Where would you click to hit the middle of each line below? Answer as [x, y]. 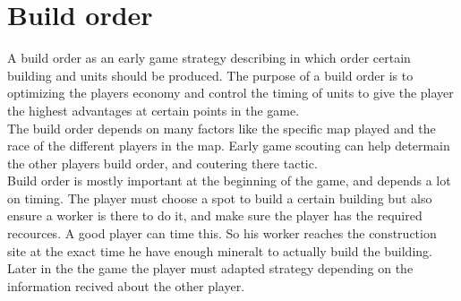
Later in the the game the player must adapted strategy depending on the [210, 268]
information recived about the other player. [126, 285]
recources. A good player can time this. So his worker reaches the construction [222, 233]
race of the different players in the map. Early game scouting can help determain [229, 146]
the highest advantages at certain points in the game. [154, 110]
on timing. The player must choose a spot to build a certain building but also [220, 198]
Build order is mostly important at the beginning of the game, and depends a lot [229, 181]
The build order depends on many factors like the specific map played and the [222, 128]
